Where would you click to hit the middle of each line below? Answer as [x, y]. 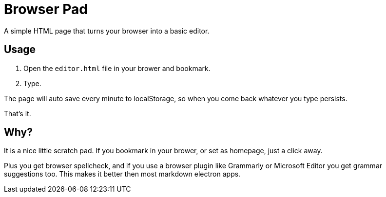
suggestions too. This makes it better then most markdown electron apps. [122, 174]
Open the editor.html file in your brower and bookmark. [117, 68]
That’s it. [18, 113]
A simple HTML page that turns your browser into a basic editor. [107, 31]
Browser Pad [46, 9]
